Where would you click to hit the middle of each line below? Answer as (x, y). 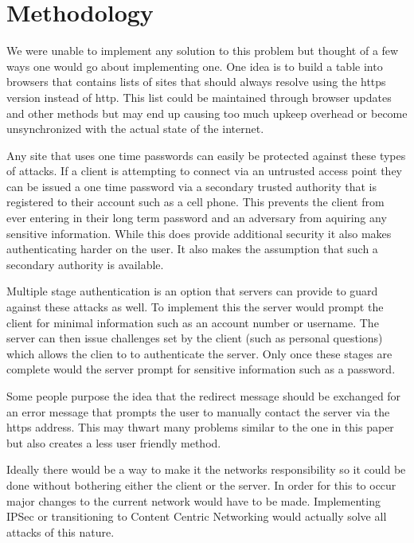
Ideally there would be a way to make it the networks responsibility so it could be (206, 469)
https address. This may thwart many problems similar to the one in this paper (200, 427)
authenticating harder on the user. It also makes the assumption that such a (192, 249)
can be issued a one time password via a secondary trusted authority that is (192, 186)
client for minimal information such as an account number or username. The (193, 322)
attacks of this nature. (61, 531)
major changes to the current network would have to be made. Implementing (193, 500)
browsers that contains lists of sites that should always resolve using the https (196, 82)
